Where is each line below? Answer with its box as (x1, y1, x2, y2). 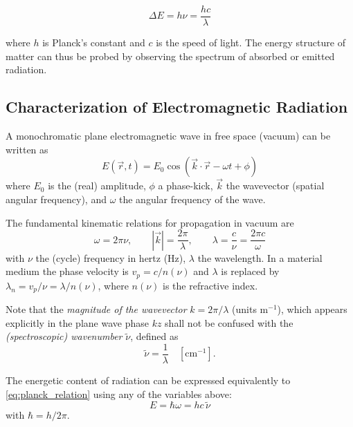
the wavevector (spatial (226, 178, 325, 193)
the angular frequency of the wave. (119, 192, 266, 207)
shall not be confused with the (165, 315, 293, 330)
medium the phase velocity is (6, 264, 129, 278)
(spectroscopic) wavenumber (6, 329, 123, 343)
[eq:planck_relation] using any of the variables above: (6, 386, 232, 401)
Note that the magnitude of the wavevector (6, 302, 187, 316)
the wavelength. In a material (197, 250, 323, 265)
